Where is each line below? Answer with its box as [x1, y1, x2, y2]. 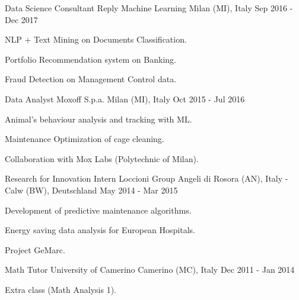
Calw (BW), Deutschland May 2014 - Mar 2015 [5, 183, 178, 196]
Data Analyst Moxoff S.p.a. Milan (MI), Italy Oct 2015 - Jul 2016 [5, 92, 245, 105]
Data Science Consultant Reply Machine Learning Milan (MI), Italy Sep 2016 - [5, 2, 293, 14]
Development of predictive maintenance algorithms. [5, 204, 192, 216]
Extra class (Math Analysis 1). [5, 283, 116, 295]
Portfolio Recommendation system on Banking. [5, 53, 176, 65]
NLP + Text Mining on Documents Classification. [5, 33, 187, 46]
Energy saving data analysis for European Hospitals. [5, 224, 195, 236]
